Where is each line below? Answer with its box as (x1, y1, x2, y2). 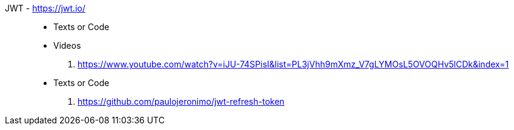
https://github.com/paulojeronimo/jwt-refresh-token (77, 96, 285, 107)
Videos (53, 40, 81, 51)
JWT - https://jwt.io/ (5, 3, 85, 13)
